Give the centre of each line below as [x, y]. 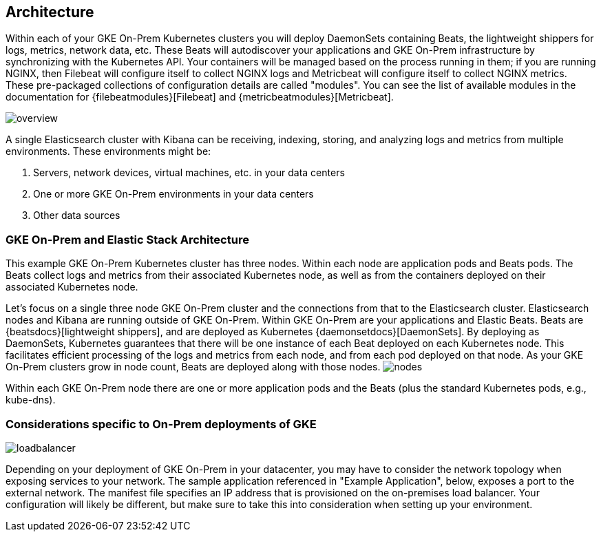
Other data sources [77, 215]
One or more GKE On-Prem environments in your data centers [173, 194]
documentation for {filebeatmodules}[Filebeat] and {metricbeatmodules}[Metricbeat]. [200, 97]
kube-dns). [31, 400]
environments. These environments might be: [108, 151]
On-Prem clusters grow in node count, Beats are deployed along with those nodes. [193, 367]
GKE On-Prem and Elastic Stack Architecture [127, 239]
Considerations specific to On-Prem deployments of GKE [161, 424]
